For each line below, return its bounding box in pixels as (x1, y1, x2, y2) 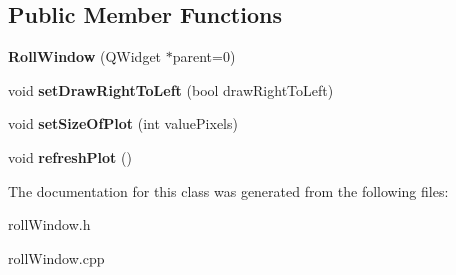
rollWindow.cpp (8, 247, 105, 268)
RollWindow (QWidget (8, 46, 162, 67)
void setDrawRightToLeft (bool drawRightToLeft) (8, 79, 334, 100)
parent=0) (172, 46, 236, 67)
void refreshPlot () (8, 146, 132, 167)
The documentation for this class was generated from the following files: (8, 180, 449, 201)
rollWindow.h (8, 214, 91, 235)
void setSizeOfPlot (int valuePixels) (8, 113, 238, 134)
